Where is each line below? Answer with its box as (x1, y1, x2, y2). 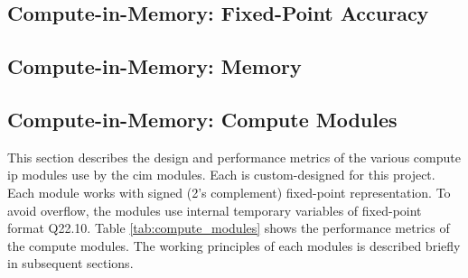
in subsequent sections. (7, 254, 134, 273)
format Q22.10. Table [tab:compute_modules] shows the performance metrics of (7, 218, 450, 237)
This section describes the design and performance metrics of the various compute (7, 147, 461, 166)
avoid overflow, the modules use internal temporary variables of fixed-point (7, 200, 422, 219)
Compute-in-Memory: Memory (7, 52, 302, 80)
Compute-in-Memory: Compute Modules (7, 105, 398, 133)
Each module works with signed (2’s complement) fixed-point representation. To (7, 182, 451, 201)
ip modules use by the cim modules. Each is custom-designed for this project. (7, 165, 435, 184)
